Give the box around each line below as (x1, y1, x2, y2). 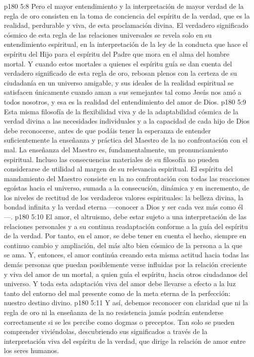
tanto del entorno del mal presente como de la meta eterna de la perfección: (4, 288, 231, 298)
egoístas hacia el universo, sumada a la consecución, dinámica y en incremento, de (4, 183, 250, 193)
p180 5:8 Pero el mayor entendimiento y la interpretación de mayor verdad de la (4, 1, 244, 11)
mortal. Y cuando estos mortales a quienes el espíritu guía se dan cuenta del (4, 58, 232, 68)
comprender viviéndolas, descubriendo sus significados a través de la (4, 326, 208, 336)
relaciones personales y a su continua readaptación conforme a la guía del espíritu (4, 221, 248, 231)
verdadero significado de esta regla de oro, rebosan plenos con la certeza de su (4, 68, 237, 78)
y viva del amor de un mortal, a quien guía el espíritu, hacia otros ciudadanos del (4, 269, 248, 279)
